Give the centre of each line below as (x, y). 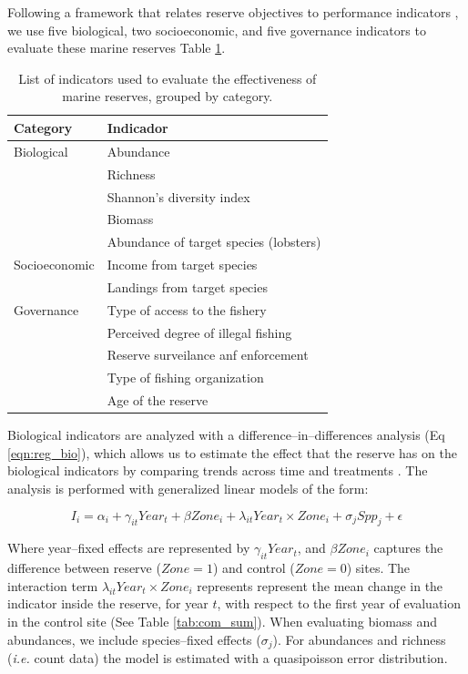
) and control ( (254, 568)
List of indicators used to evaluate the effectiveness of (168, 78)
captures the (408, 548)
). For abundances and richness (359, 639)
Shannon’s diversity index (178, 196)
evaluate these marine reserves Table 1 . (117, 48)
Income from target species (182, 265)
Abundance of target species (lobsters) (214, 242)
